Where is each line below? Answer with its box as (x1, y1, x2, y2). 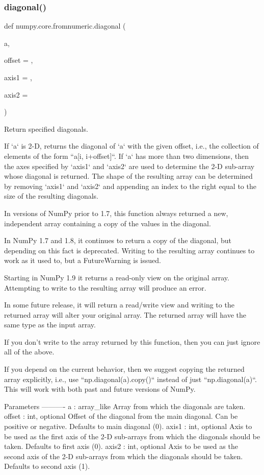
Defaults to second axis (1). (4, 461, 90, 471)
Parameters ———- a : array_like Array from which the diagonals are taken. (4, 400, 246, 411)
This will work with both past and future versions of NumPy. (4, 384, 196, 394)
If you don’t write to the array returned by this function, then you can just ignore (4, 336, 260, 347)
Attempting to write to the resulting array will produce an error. (4, 282, 206, 293)
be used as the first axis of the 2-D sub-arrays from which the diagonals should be (4, 431, 260, 441)
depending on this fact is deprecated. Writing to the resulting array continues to (4, 245, 255, 255)
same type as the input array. (4, 319, 96, 330)
